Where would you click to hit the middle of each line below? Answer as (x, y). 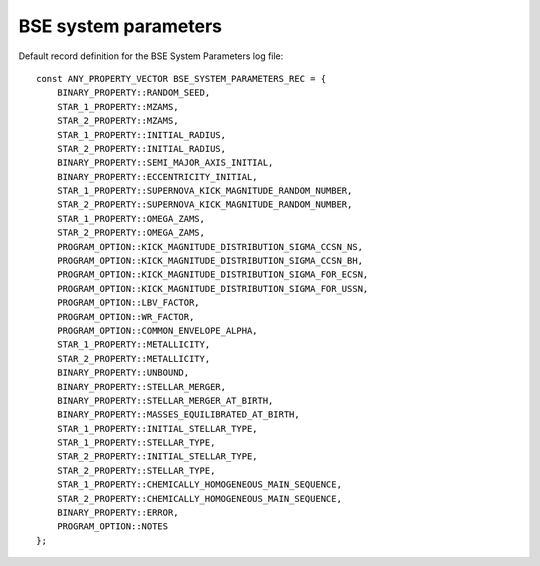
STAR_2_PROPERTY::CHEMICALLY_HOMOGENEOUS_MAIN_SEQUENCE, (199, 498)
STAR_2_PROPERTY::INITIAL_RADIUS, (141, 148)
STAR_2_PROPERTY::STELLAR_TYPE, (136, 470)
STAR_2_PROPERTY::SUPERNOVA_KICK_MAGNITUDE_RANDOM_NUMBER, (204, 204)
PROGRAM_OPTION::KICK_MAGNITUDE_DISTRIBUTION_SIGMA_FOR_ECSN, (212, 274)
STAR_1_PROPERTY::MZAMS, (117, 106)
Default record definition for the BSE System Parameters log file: (151, 56)
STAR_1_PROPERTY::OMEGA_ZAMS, (130, 218)
